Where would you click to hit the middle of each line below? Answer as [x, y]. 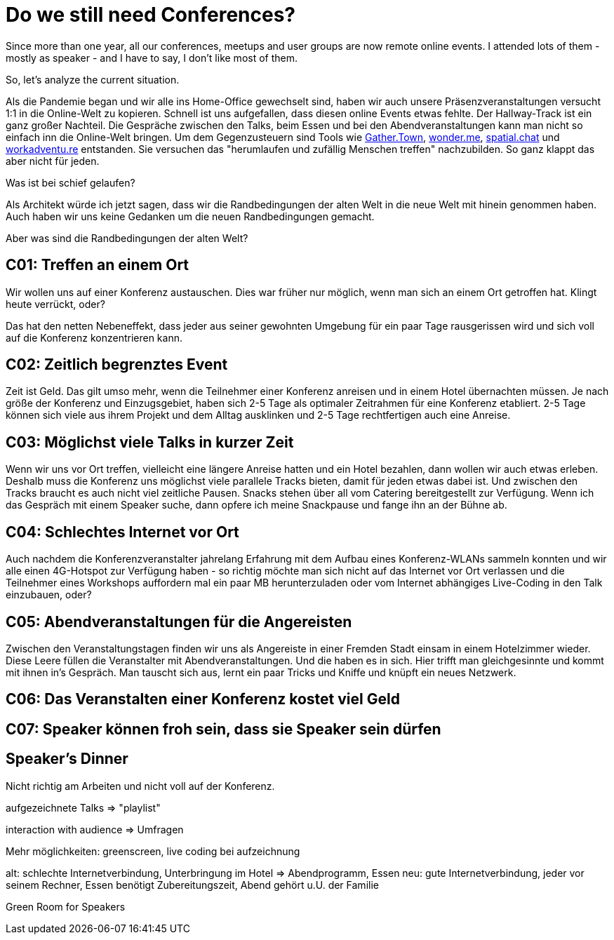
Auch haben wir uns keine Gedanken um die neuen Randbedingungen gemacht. [190, 216]
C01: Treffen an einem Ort [98, 265]
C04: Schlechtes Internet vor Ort [122, 532]
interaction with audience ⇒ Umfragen [95, 829]
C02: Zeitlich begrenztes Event [117, 365]
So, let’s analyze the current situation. [93, 79]
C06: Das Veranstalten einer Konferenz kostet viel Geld [203, 699]
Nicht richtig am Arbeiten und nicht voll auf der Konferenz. [140, 786]
